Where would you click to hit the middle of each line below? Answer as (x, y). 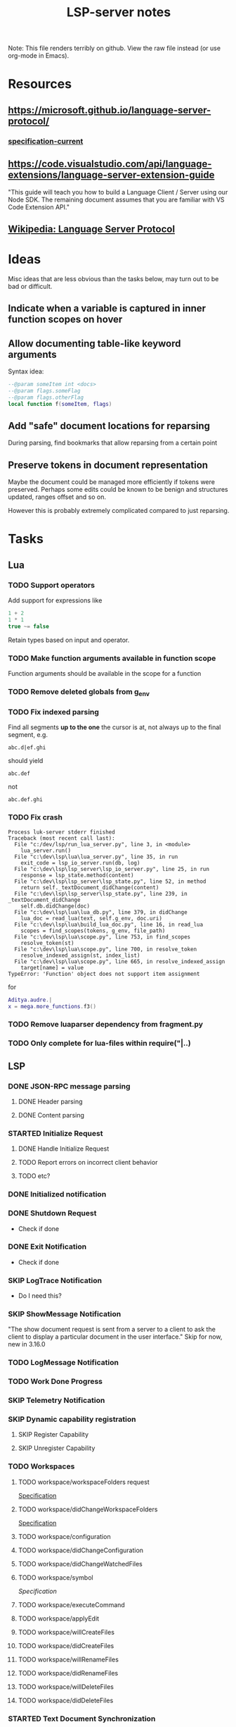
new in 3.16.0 (27, 1344)
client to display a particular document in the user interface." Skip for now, (115, 1337)
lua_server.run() (46, 850)
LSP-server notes (119, 12)
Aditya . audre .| (30, 1000)
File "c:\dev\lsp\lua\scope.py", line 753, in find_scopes (103, 937)
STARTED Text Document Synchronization (82, 1719)
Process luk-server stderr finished (61, 832)
